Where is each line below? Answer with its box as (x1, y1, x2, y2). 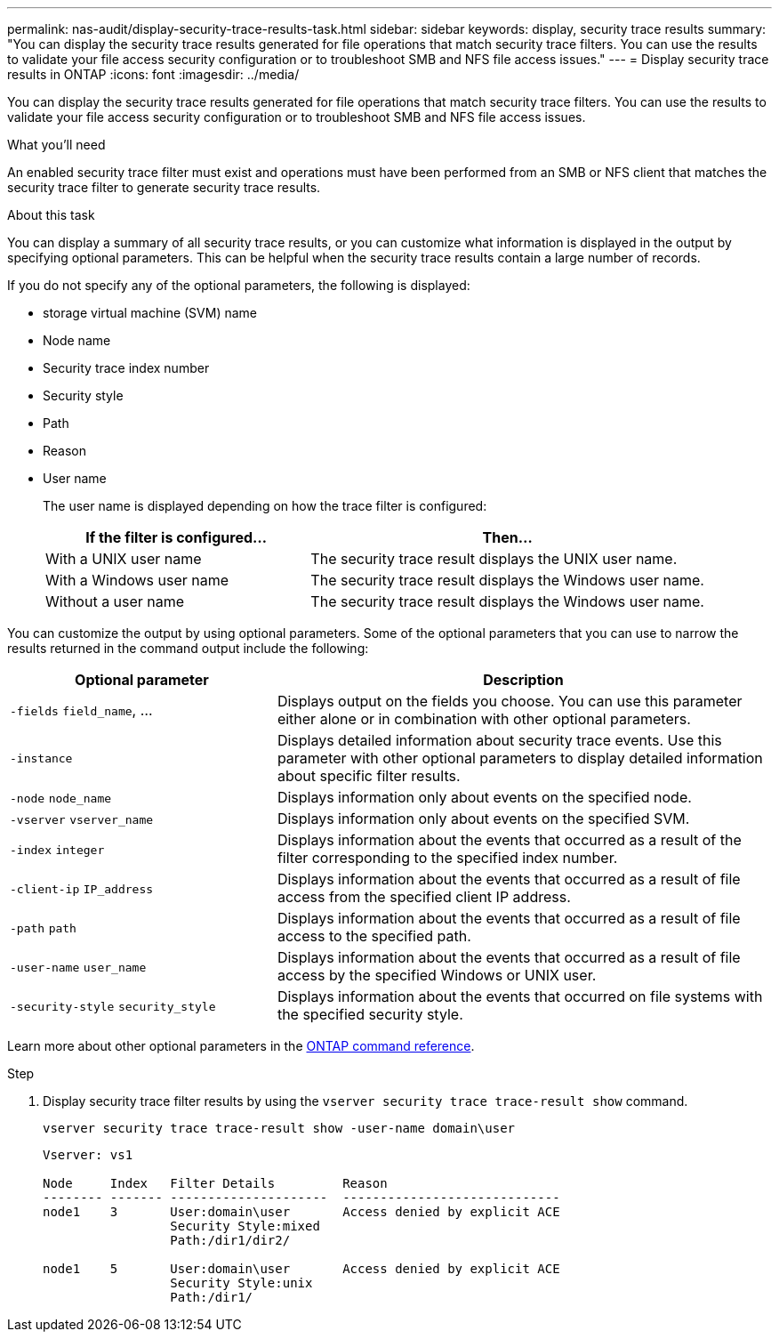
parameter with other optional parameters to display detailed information (277, 749, 763, 767)
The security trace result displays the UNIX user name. (310, 550, 678, 568)
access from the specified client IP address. (277, 888, 571, 906)
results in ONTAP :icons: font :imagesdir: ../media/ (7, 67, 300, 82)
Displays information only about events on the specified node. (277, 788, 692, 806)
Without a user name (45, 593, 185, 610)
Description (483, 671, 564, 689)
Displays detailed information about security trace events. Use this (277, 731, 722, 749)
